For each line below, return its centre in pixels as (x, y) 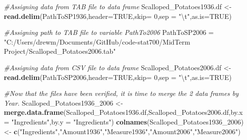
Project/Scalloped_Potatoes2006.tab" (60, 51)
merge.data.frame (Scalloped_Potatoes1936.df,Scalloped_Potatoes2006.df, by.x (123, 112)
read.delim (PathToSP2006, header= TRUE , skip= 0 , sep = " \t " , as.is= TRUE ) (118, 77)
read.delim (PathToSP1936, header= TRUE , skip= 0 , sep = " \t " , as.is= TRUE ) (118, 16)
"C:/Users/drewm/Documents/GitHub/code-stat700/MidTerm (97, 41)
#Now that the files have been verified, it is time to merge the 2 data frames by (121, 93)
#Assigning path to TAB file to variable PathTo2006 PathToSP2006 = (109, 32)
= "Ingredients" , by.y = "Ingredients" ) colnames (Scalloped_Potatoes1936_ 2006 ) (124, 121)
